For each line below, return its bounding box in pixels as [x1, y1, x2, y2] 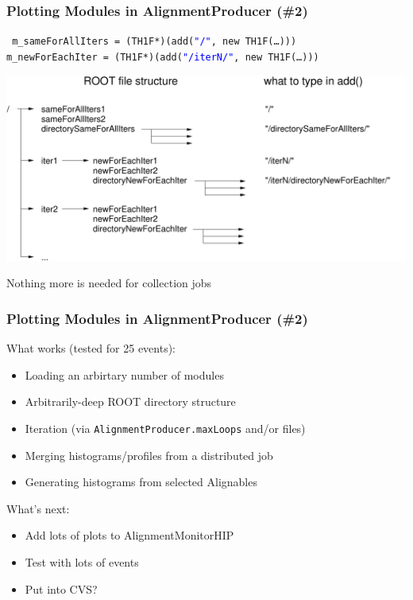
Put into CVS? [25, 580, 98, 597]
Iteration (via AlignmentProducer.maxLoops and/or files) [25, 420, 306, 437]
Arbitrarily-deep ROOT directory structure [25, 393, 236, 410]
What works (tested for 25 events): [6, 340, 176, 356]
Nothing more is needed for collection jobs [6, 275, 212, 291]
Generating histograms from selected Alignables [25, 473, 257, 490]
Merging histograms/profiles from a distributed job [25, 446, 273, 463]
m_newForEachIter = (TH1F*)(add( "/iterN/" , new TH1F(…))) [6, 51, 319, 63]
